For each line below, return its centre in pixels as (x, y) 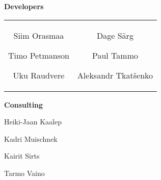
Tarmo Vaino (24, 173)
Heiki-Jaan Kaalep (33, 122)
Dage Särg (115, 35)
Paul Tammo (115, 55)
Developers (24, 6)
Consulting (24, 104)
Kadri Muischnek (31, 138)
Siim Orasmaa (39, 35)
